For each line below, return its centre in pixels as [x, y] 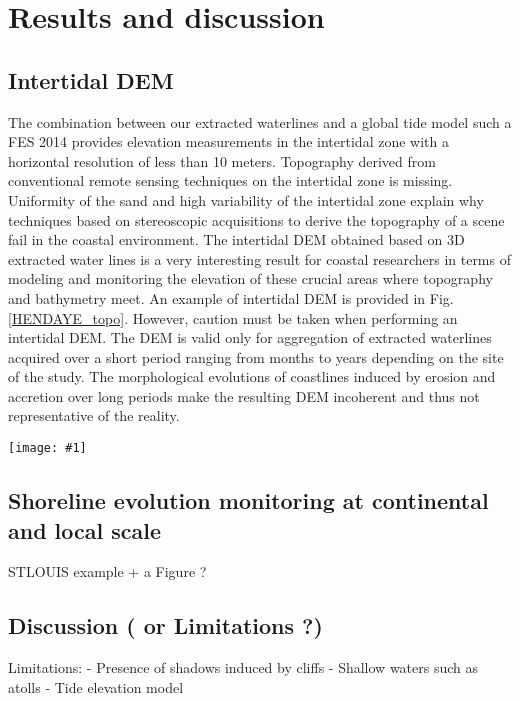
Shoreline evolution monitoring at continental [248, 500]
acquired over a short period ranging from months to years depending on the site [256, 356]
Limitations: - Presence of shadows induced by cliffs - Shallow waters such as [243, 667]
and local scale [85, 529]
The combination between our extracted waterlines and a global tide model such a [260, 121]
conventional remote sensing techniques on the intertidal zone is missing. [230, 180]
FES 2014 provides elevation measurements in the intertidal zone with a [228, 141]
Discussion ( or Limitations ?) [165, 625]
